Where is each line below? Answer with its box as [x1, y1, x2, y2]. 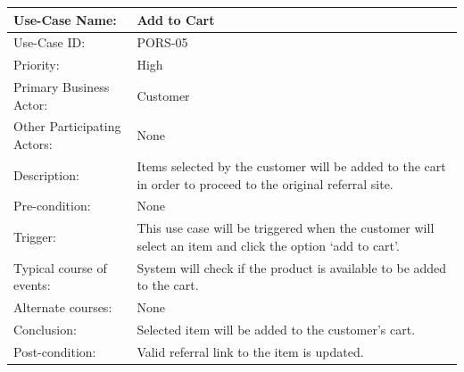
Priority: [13, 55, 60, 74]
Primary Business [13, 78, 110, 96]
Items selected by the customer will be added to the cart [137, 156, 446, 175]
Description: [13, 165, 79, 184]
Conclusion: [13, 319, 77, 338]
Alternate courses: [13, 298, 112, 317]
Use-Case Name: [13, 10, 117, 29]
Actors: [13, 135, 53, 153]
